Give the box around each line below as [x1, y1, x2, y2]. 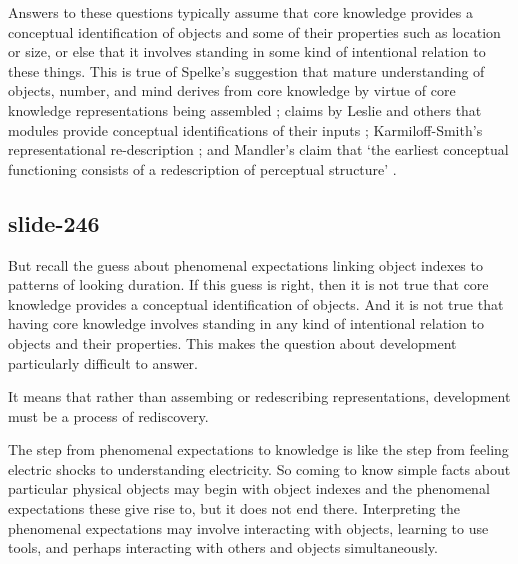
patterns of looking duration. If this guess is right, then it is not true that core [8, 274, 489, 295]
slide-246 [8, 207, 100, 238]
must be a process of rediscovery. [8, 405, 209, 426]
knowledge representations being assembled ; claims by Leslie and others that [8, 99, 482, 120]
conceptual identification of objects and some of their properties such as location [8, 21, 501, 42]
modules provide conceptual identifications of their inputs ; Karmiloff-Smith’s [8, 119, 483, 140]
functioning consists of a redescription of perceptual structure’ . [8, 158, 397, 179]
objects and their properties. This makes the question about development [8, 332, 457, 353]
